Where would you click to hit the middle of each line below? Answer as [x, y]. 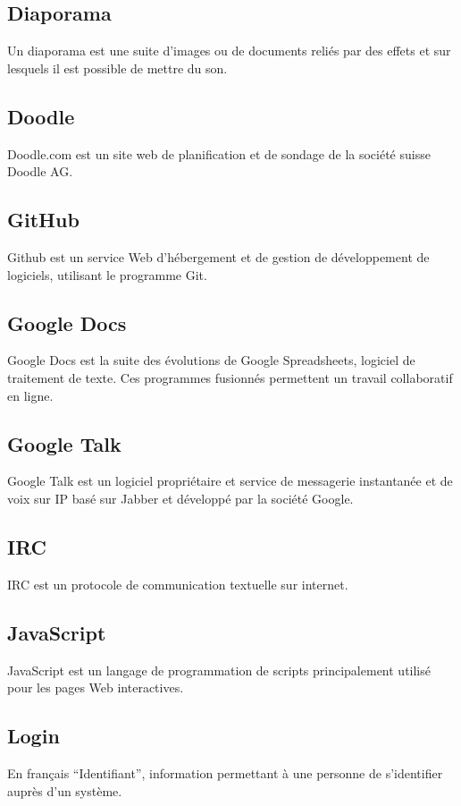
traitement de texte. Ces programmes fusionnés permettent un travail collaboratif [230, 377]
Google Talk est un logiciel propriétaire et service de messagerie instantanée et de [230, 481]
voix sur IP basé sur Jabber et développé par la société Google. [180, 498]
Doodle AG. [40, 171]
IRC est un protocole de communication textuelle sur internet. [178, 584]
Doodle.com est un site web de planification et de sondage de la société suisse [219, 153]
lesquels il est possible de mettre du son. [117, 68]
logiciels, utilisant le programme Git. [107, 274]
